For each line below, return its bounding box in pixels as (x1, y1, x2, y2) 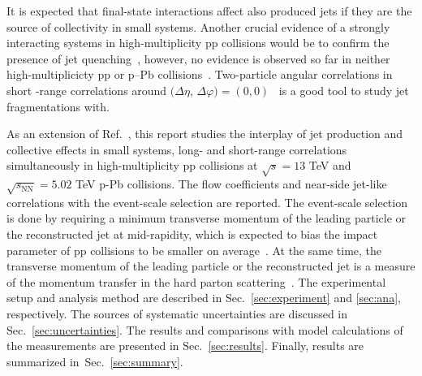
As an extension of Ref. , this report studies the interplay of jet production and (6, 125, 403, 142)
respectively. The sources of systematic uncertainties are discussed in (6, 305, 348, 322)
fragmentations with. (6, 97, 110, 115)
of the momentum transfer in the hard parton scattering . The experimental (6, 273, 386, 290)
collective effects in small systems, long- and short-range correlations (6, 140, 347, 158)
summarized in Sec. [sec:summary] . (6, 352, 183, 370)
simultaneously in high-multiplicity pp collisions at (6, 157, 258, 174)
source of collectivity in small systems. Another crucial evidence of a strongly (6, 18, 390, 35)
